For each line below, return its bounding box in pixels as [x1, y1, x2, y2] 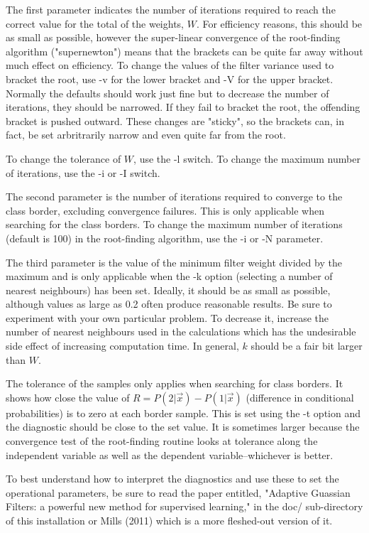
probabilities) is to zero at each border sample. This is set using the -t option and [6, 405, 361, 420]
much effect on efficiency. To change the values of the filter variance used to [6, 58, 334, 72]
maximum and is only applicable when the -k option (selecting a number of [6, 269, 333, 284]
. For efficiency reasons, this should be [196, 16, 363, 31]
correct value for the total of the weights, [6, 16, 184, 31]
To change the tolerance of [6, 151, 121, 166]
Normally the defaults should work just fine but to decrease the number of [6, 85, 329, 100]
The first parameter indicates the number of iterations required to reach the [6, 2, 336, 16]
